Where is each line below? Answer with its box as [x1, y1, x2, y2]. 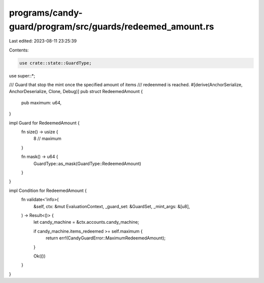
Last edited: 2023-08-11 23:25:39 [9, 38, 77, 44]
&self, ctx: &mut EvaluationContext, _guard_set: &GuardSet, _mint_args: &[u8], [33, 203, 190, 209]
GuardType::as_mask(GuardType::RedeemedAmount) [33, 161, 141, 166]
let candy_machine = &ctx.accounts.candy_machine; [33, 219, 139, 225]
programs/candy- [9, 7, 83, 18]
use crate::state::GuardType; [19, 60, 92, 66]
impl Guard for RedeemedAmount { [9, 120, 80, 126]
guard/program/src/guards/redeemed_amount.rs [9, 21, 215, 32]
